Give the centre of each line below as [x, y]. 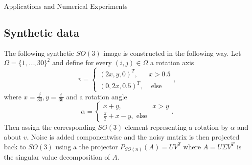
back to [15, 146]
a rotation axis [172, 62]
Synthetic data [42, 32]
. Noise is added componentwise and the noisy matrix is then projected [133, 136]
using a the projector [87, 146]
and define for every [82, 62]
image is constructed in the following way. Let [172, 53]
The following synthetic [39, 53]
